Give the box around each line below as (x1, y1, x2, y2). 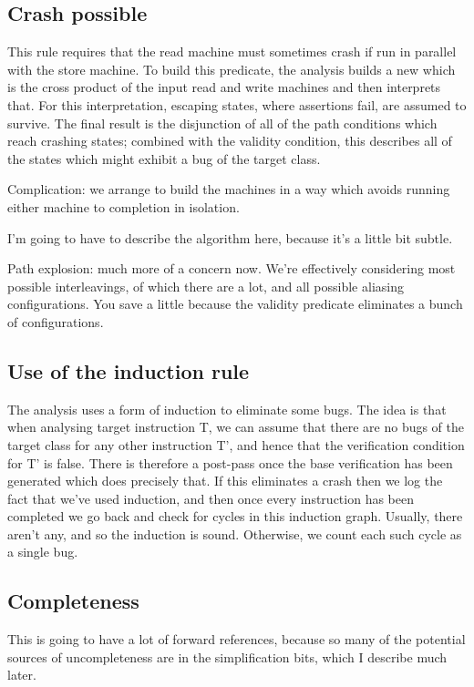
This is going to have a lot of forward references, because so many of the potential (7, 630, 466, 649)
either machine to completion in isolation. (7, 197, 240, 216)
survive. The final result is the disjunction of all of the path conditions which (7, 113, 438, 132)
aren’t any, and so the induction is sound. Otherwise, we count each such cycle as (7, 524, 462, 543)
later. (7, 665, 36, 684)
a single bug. (7, 542, 78, 561)
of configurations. (7, 312, 104, 331)
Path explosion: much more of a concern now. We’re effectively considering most (7, 259, 456, 278)
